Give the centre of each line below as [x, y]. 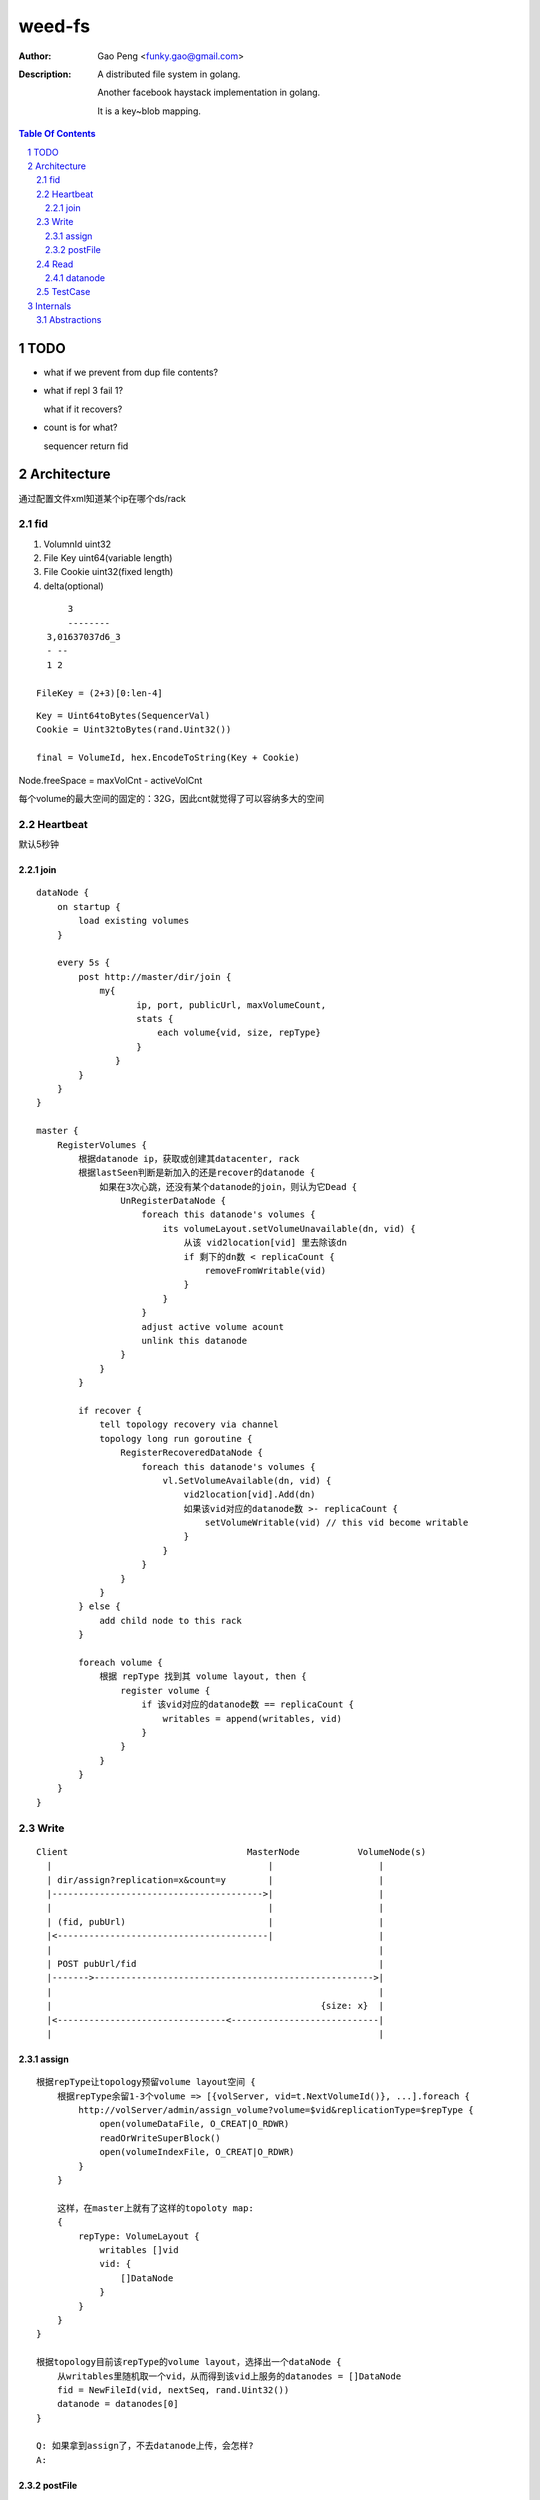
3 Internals [49, 306]
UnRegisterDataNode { [173, 1201]
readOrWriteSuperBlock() [160, 2138]
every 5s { [83, 963]
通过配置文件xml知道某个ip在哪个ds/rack [102, 498]
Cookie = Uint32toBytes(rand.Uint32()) [134, 729]
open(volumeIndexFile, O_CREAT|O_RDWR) [197, 2152]
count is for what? [80, 427]
